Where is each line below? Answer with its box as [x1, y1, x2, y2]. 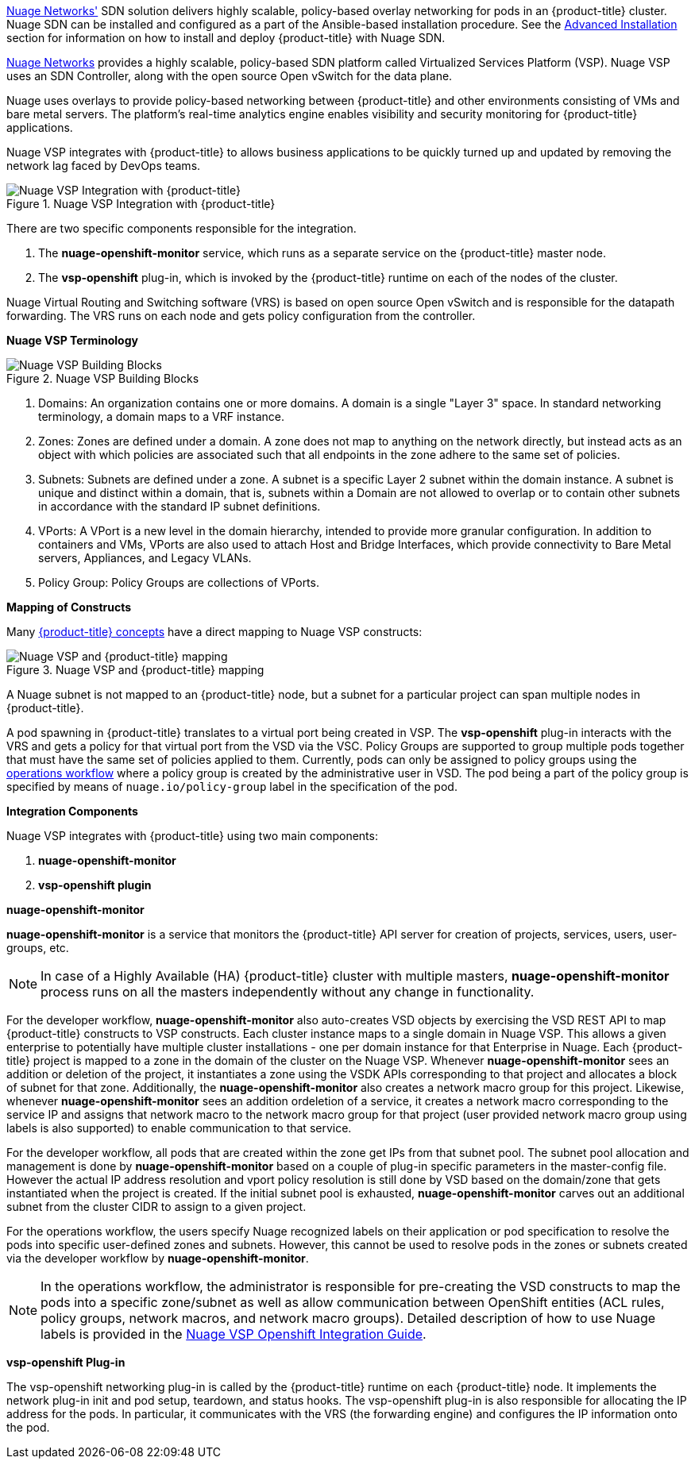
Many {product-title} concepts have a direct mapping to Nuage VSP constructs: [6, 625, 423, 638]
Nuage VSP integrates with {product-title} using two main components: [6, 829, 378, 842]
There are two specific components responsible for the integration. [6, 222, 357, 235]
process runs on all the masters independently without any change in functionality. [41, 984, 535, 1000]
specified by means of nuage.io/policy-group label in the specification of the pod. [6, 780, 458, 793]
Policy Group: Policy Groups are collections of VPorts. [38, 576, 319, 589]
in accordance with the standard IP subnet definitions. [38, 499, 321, 513]
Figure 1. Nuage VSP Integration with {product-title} [6, 197, 276, 210]
